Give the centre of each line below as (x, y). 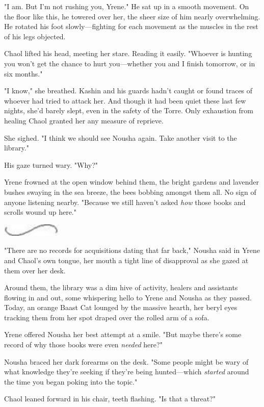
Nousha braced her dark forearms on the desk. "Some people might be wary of (126, 361)
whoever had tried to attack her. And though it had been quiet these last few (125, 100)
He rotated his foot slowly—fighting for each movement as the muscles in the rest (131, 26)
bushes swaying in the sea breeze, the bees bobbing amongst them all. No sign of (130, 192)
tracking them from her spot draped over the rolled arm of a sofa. (107, 317)
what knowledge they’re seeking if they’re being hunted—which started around (127, 372)
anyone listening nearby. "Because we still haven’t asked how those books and (125, 202)
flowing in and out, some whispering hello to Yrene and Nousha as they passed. (128, 297)
